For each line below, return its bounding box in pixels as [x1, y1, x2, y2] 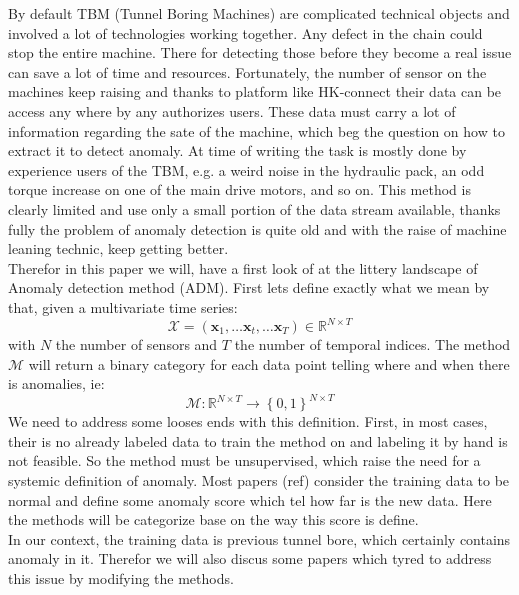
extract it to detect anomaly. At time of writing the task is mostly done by [8, 140, 467, 161]
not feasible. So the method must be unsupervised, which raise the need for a [8, 450, 481, 471]
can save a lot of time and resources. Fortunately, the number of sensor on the [8, 61, 487, 82]
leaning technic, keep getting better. [8, 238, 229, 259]
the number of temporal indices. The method [234, 334, 511, 354]
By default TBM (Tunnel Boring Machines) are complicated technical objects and [8, 3, 510, 23]
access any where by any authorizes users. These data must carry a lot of [8, 100, 456, 121]
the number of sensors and [55, 334, 218, 354]
